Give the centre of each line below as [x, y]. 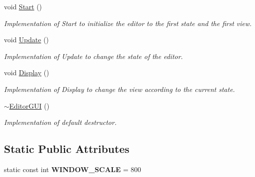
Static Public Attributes [67, 149]
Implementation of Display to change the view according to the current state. [120, 89]
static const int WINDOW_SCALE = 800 [73, 169]
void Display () [27, 73]
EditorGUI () [29, 105]
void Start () [23, 6]
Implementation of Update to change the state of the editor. [94, 56]
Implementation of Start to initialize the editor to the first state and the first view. [128, 23]
